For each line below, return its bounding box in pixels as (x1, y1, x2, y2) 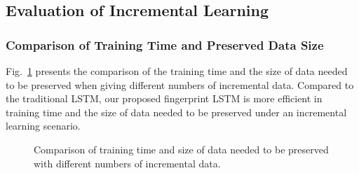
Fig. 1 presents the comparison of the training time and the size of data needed (6, 64, 348, 78)
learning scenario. (6, 118, 81, 133)
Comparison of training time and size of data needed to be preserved (34, 141, 329, 156)
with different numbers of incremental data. (34, 155, 221, 170)
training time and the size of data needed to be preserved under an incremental (6, 104, 347, 119)
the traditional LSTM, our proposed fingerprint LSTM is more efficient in (6, 91, 323, 106)
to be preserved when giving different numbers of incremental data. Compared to (6, 77, 354, 92)
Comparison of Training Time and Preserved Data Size (6, 36, 324, 53)
